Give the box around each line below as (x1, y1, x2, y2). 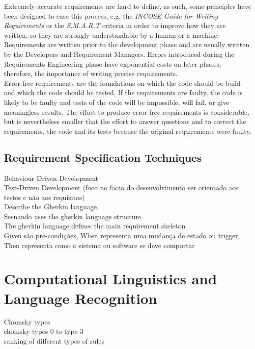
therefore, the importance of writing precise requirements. (4, 68, 178, 78)
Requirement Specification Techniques (4, 150, 202, 165)
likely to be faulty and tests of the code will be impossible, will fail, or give (4, 97, 229, 107)
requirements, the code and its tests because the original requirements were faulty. (4, 125, 252, 136)
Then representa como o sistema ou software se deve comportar (4, 240, 195, 250)
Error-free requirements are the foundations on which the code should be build (4, 77, 241, 88)
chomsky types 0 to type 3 (4, 326, 84, 336)
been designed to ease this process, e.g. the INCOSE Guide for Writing (4, 10, 218, 21)
